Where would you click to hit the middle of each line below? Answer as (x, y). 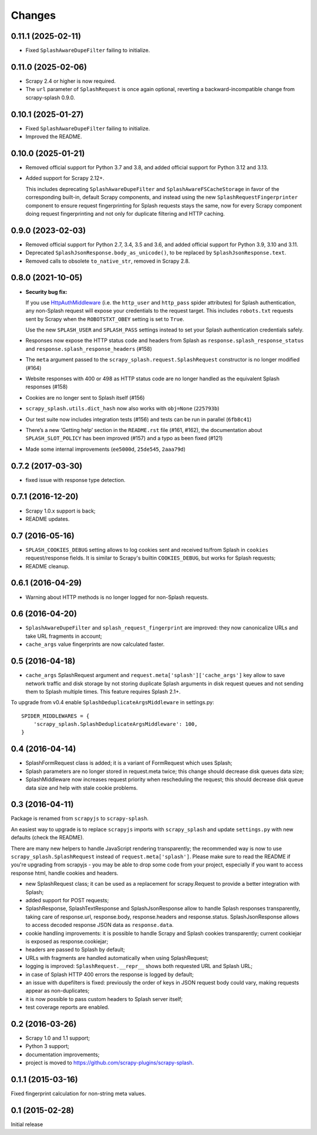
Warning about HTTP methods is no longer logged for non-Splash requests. (117, 597)
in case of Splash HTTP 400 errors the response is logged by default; (109, 974)
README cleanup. (48, 566)
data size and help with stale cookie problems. (82, 788)
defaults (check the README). (48, 838)
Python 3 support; (48, 1046)
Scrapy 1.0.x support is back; (61, 511)
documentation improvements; (63, 1054)
